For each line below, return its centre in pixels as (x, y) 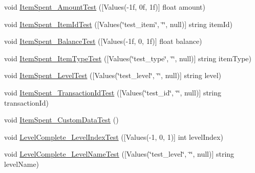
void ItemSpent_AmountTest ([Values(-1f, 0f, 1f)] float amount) (105, 7)
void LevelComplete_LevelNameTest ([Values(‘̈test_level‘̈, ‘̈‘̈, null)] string (119, 154)
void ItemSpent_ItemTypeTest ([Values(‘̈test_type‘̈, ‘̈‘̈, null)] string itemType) (128, 58)
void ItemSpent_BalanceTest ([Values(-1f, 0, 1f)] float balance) (103, 41)
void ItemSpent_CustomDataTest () (61, 120)
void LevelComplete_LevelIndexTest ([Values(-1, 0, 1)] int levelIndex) (114, 137)
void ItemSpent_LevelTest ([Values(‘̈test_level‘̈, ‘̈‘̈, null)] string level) (113, 75)
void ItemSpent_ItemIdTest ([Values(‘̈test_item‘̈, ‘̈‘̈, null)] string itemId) (119, 24)
